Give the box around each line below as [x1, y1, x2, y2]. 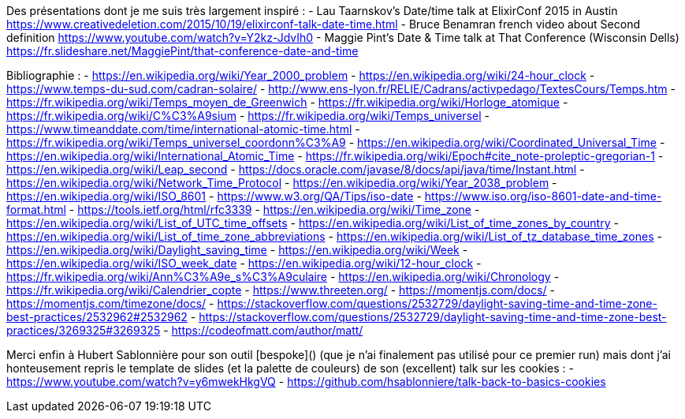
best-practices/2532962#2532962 [6, 310, 188, 324]
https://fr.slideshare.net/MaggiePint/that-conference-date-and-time [6, 44, 359, 58]
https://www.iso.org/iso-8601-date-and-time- [424, 189, 662, 203]
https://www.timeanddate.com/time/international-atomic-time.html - [6, 122, 360, 136]
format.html [6, 203, 66, 216]
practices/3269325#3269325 [6, 324, 161, 337]
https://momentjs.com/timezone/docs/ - [6, 297, 214, 310]
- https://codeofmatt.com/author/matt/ [163, 324, 363, 337]
